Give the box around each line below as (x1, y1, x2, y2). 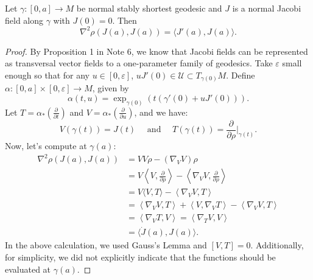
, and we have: (134, 105, 188, 118)
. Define (226, 68, 255, 81)
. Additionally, (250, 239, 304, 251)
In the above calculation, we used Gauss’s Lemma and (5, 239, 207, 251)
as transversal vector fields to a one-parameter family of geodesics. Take (5, 57, 273, 69)
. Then (112, 13, 137, 26)
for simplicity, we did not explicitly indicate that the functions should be (5, 251, 276, 263)
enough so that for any (5, 68, 90, 81)
